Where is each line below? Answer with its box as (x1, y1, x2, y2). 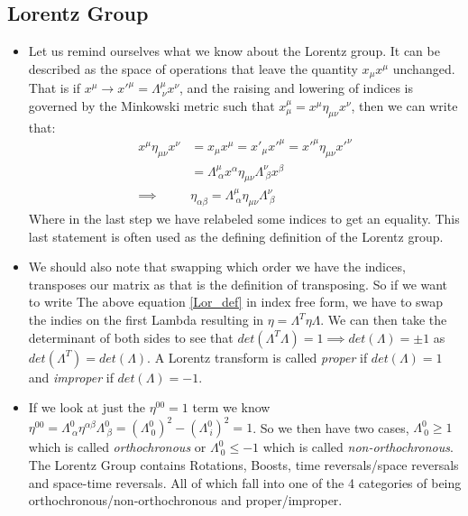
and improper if (28, 367, 114, 386)
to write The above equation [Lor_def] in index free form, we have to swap (28, 292, 444, 311)
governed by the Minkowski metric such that (28, 96, 275, 115)
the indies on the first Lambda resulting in (28, 310, 264, 329)
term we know (192, 398, 271, 417)
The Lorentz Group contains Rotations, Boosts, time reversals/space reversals (28, 455, 459, 474)
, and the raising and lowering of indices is (179, 78, 413, 97)
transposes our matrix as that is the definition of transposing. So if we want (28, 274, 448, 293)
